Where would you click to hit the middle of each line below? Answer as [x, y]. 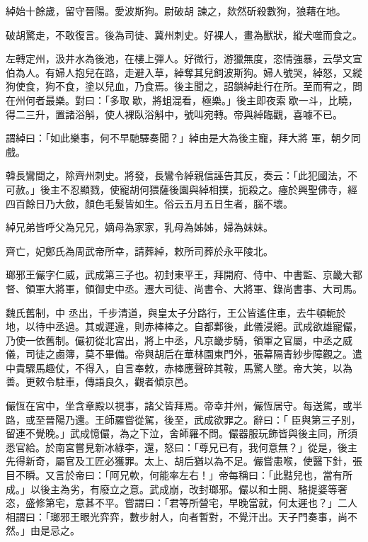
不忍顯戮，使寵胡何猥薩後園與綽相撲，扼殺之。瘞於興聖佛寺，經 [208, 189]
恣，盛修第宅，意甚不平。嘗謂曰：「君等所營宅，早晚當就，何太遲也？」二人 [182, 503]
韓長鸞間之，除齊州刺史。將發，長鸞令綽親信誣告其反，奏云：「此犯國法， [177, 175]
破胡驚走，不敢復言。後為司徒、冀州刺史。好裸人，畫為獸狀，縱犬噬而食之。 [184, 34]
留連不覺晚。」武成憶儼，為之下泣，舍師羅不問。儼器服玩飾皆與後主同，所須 [182, 433]
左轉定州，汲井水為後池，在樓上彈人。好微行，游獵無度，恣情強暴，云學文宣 [184, 58]
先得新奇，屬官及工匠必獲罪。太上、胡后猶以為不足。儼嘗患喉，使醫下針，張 [184, 461]
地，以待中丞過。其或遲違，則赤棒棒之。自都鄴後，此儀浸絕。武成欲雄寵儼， [184, 326]
